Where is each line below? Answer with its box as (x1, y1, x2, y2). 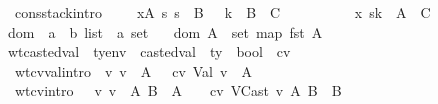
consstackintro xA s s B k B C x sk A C (14, 2, 431, 22)
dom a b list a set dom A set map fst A (7, 21, 323, 42)
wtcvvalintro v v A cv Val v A (14, 60, 252, 81)
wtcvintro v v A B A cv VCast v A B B (14, 80, 342, 101)
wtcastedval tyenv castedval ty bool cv (7, 41, 291, 62)
